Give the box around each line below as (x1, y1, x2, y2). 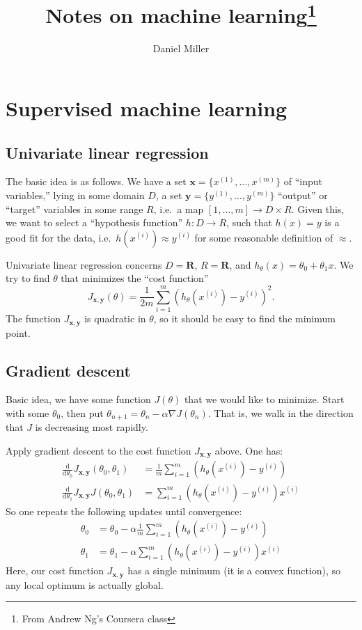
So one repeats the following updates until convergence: (6, 503, 242, 518)
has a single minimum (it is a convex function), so (127, 563, 341, 578)
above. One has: (214, 443, 283, 458)
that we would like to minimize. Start (184, 392, 345, 407)
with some (6, 405, 49, 420)
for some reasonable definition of (194, 230, 333, 244)
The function (6, 311, 61, 326)
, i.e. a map (153, 201, 204, 216)
